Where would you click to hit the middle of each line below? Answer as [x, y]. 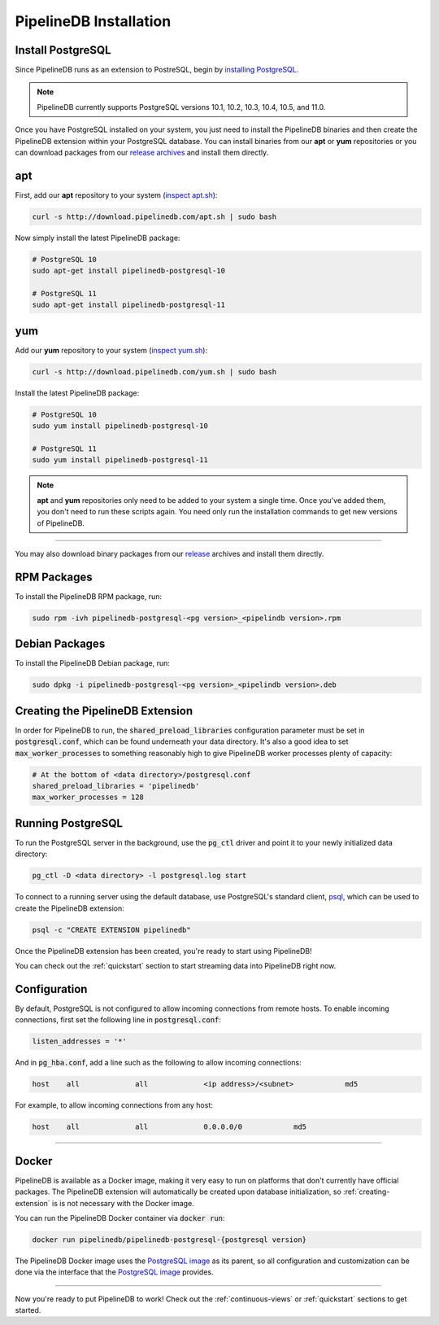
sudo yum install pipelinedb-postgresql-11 [120, 460]
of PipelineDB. [61, 523]
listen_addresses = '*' [80, 1041]
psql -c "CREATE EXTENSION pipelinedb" [111, 929]
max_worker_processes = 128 [88, 797]
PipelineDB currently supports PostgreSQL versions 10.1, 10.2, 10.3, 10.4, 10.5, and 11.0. [181, 107]
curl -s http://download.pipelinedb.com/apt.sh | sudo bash [154, 216]
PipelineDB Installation [93, 21]
